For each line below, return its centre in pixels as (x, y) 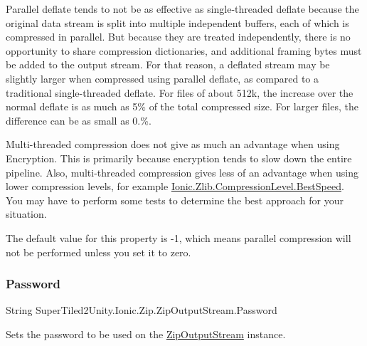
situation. (26, 214)
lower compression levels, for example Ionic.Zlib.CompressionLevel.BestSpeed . (175, 186)
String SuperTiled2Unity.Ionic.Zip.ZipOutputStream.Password (142, 310)
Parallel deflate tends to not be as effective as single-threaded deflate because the (182, 9)
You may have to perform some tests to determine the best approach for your (175, 200)
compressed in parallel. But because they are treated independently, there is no (178, 37)
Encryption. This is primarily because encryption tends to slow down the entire (179, 158)
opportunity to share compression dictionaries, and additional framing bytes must (184, 50)
